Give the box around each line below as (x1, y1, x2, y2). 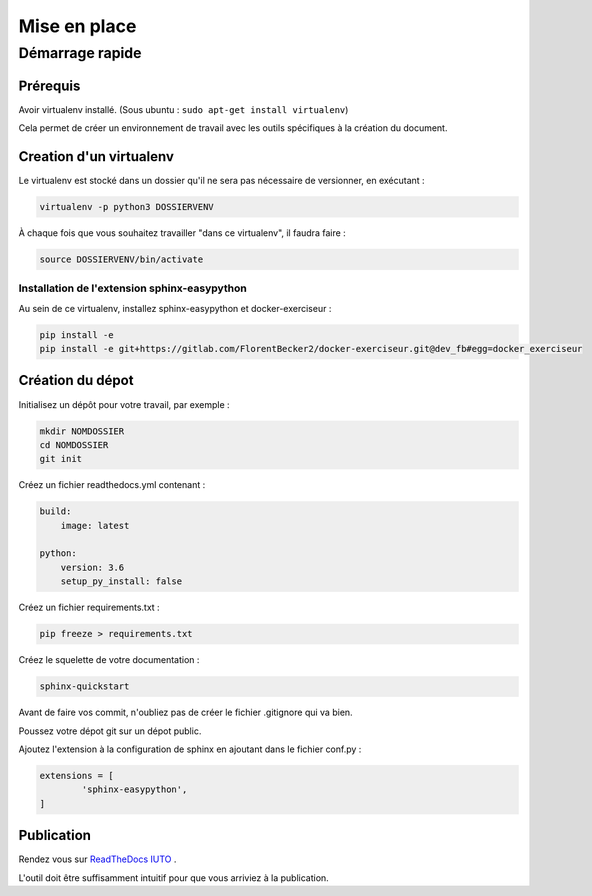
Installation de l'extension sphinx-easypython (18, 281, 247, 295)
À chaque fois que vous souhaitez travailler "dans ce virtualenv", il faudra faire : (18, 226, 347, 239)
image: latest (60, 520, 130, 531)
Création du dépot (18, 372, 134, 389)
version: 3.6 (60, 561, 125, 573)
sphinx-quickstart (39, 681, 130, 692)
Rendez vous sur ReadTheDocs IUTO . (18, 853, 177, 865)
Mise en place (18, 15, 137, 37)
